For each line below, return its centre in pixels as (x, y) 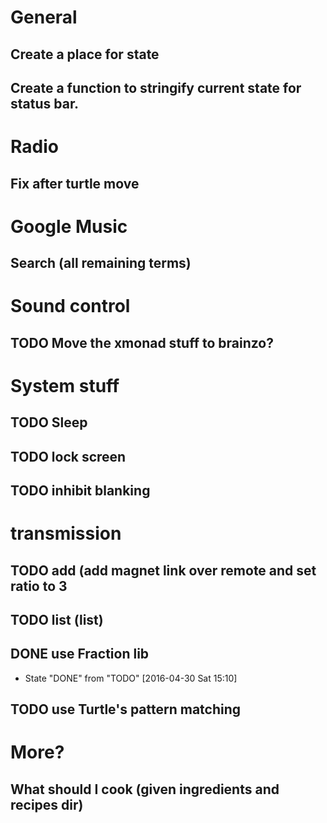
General (44, 17)
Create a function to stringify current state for (156, 87)
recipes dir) (47, 804)
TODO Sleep (49, 422)
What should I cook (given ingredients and (145, 789)
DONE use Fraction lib (80, 654)
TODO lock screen (68, 456)
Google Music (69, 226)
